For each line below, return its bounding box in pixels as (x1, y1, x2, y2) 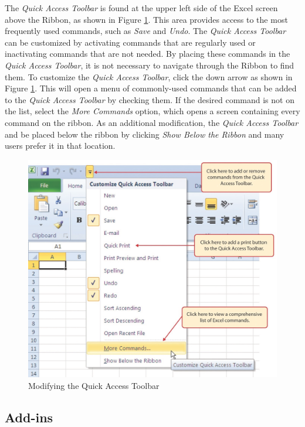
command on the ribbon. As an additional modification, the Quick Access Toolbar (5, 116, 299, 128)
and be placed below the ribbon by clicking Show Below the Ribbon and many (5, 128, 284, 140)
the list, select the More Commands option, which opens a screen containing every (5, 105, 300, 117)
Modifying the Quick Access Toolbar (28, 379, 160, 391)
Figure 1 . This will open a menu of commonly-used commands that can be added (5, 82, 297, 94)
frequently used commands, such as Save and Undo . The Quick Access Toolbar (5, 25, 286, 37)
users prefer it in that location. (5, 139, 116, 152)
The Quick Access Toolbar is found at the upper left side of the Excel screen (5, 2, 278, 13)
